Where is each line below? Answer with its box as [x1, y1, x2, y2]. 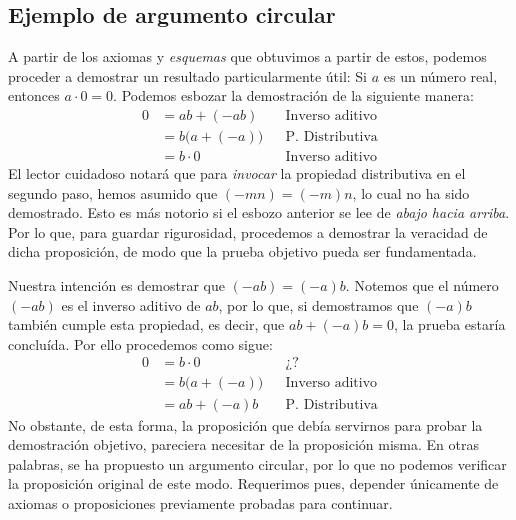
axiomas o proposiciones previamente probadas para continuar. [8, 492, 393, 513]
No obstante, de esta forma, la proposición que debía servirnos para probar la [8, 414, 483, 435]
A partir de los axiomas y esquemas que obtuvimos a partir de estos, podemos [8, 46, 487, 67]
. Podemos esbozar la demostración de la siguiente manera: [113, 85, 474, 106]
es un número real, [383, 65, 498, 86]
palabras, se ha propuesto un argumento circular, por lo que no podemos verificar [8, 453, 507, 474]
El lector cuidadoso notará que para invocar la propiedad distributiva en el [8, 163, 466, 184]
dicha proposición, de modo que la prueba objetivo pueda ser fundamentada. [8, 241, 477, 262]
